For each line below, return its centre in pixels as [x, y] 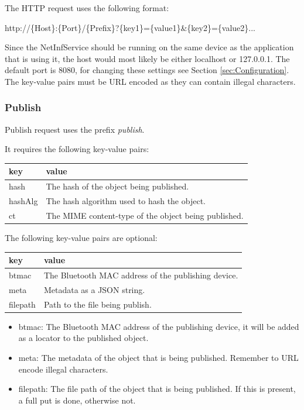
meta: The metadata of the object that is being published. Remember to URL [158, 357]
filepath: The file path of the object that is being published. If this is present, [157, 389]
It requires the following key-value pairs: [77, 149]
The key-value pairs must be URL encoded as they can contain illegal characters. [150, 81]
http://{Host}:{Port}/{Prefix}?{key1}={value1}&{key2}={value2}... [130, 27]
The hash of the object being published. [117, 186]
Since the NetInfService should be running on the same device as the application [149, 47]
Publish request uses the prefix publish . [75, 129]
